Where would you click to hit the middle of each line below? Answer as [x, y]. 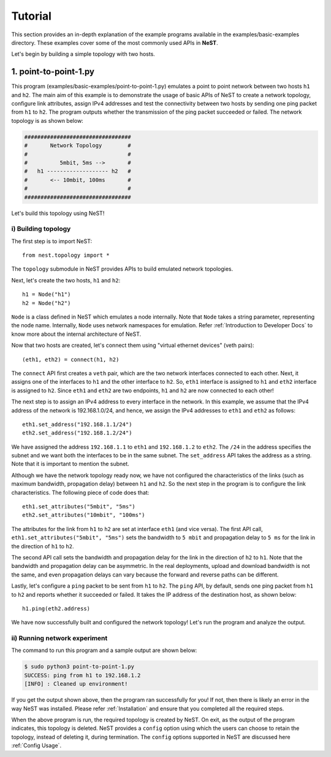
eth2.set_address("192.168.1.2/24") [77, 433]
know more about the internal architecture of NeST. [76, 334]
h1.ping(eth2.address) [56, 608]
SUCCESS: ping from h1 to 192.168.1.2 [82, 675]
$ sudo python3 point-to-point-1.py [79, 667]
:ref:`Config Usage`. [36, 745]
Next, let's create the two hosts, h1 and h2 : [66, 280]
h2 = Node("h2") [47, 303]
